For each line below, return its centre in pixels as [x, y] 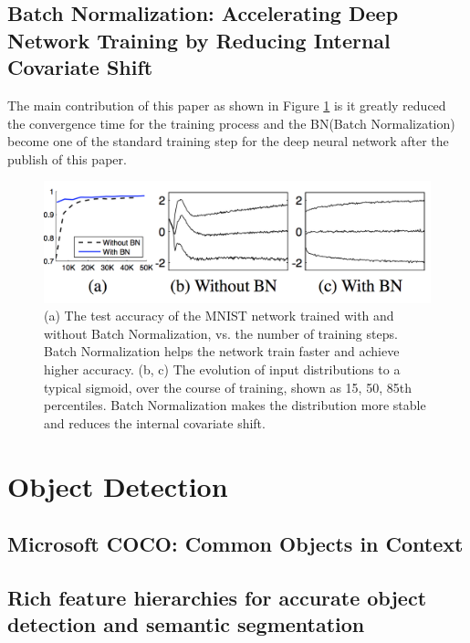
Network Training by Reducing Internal [199, 40]
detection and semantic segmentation [186, 624]
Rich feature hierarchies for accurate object [217, 597]
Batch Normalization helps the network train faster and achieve [222, 351]
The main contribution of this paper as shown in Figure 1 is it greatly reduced [227, 105]
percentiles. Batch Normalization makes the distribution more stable [235, 405]
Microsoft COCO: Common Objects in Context [235, 544]
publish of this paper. [67, 158]
